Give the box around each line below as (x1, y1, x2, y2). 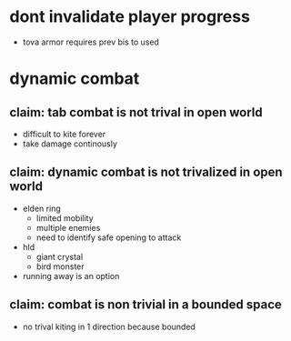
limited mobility (35, 212, 94, 224)
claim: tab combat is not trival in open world (9, 105, 263, 120)
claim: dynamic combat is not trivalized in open (9, 165, 284, 180)
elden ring (22, 203, 61, 214)
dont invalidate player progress (9, 6, 250, 27)
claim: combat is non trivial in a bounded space (9, 297, 282, 313)
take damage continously (22, 138, 118, 149)
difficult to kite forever (22, 128, 106, 139)
